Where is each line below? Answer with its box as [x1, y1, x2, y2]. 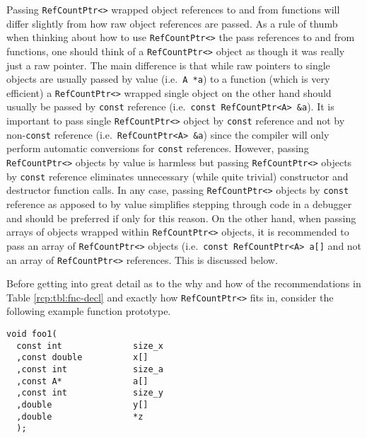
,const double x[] [16, 352, 148, 363]
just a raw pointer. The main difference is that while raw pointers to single [6, 57, 330, 72]
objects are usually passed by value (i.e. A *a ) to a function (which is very [6, 71, 330, 86]
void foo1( [6, 329, 57, 340]
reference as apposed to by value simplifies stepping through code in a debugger [6, 197, 352, 212]
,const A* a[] [16, 376, 148, 386]
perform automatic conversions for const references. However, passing [6, 141, 309, 156]
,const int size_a [16, 364, 163, 375]
